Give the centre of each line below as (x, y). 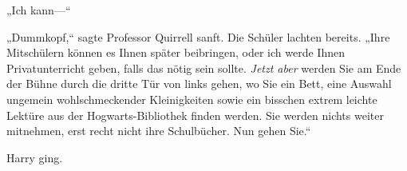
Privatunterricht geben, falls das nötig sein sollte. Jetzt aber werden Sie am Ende (204, 68)
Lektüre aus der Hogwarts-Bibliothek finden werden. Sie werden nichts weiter (195, 115)
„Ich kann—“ (39, 10)
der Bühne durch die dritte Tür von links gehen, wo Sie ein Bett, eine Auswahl (199, 84)
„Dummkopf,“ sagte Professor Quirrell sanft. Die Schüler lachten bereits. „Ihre (198, 36)
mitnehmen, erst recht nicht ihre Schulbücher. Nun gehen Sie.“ (159, 131)
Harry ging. (35, 157)
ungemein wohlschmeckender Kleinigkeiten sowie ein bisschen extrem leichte (192, 99)
